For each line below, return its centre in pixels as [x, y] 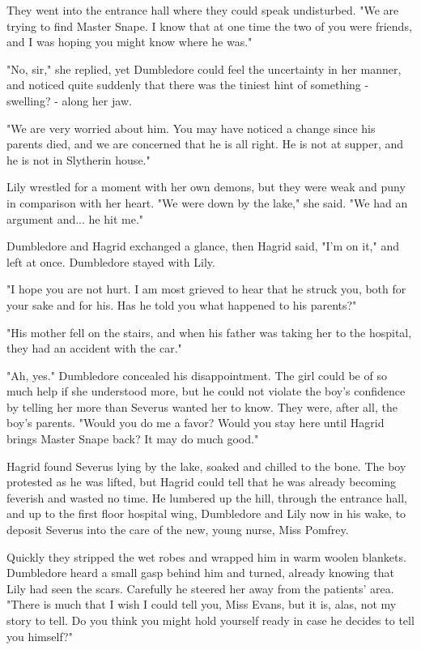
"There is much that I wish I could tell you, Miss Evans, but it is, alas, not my [202, 604]
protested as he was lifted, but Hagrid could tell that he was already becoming [202, 482]
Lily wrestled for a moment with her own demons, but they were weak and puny [206, 187]
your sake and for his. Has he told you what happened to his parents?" [182, 304]
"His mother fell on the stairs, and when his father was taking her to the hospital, [209, 332]
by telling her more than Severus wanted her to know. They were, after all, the [202, 406]
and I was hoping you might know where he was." [130, 42]
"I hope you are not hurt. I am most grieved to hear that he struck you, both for [206, 289]
